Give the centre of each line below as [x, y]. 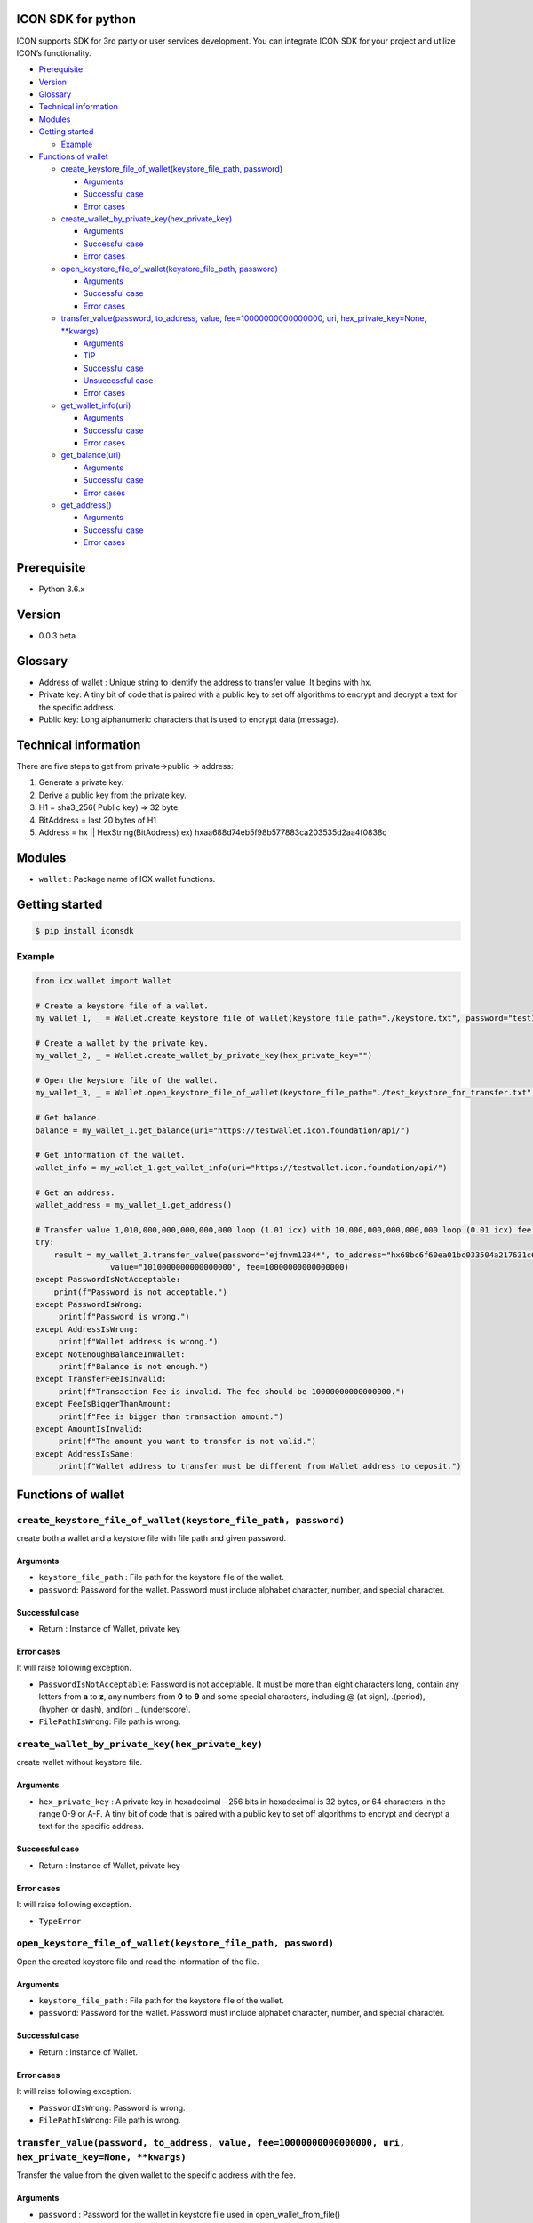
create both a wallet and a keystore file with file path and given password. [151, 1537]
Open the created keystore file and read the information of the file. [138, 1962]
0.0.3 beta [57, 635]
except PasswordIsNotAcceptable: [108, 1280]
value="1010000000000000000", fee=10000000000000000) [230, 1267]
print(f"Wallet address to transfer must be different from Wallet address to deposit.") [260, 1466]
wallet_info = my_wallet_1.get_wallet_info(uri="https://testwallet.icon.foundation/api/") [241, 1168]
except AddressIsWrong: [87, 1329]
